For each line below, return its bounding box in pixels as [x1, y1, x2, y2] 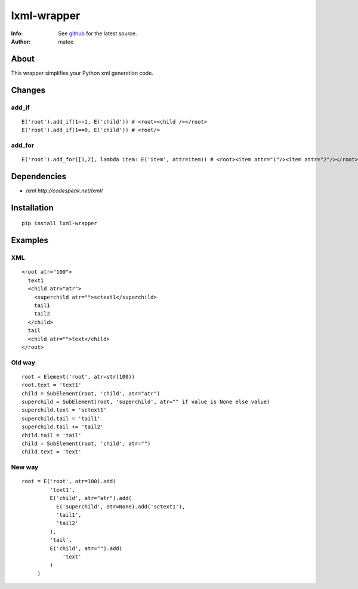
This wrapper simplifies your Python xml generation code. [11, 69, 153, 76]
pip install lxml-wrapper [21, 220, 98, 227]
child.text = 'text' [21, 449, 82, 455]
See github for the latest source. [58, 30, 137, 37]
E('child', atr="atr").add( [50, 495, 132, 502]
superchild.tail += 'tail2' [21, 424, 104, 430]
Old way [11, 358, 36, 367]
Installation [11, 203, 54, 213]
